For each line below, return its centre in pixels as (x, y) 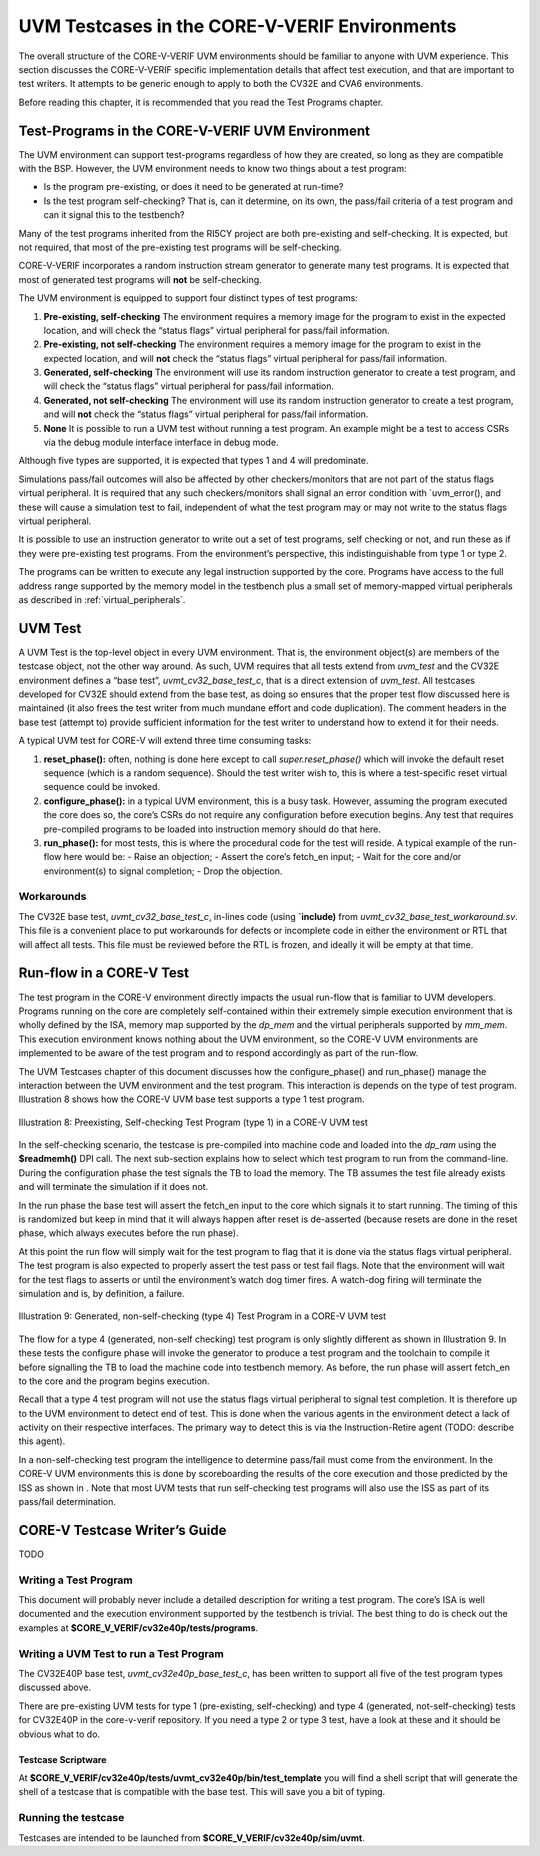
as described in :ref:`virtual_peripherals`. (102, 599)
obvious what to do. (59, 1734)
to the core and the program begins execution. (114, 1381)
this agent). (42, 1441)
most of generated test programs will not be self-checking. (140, 279)
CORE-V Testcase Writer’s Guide (122, 1530)
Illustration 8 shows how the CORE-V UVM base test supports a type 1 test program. (191, 1099)
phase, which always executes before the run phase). (128, 1233)
